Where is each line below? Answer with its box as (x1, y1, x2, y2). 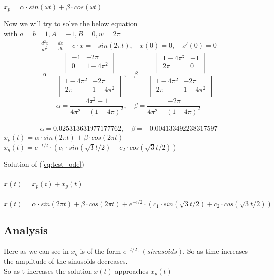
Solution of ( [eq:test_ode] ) (4, 159, 84, 169)
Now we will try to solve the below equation (4, 18, 137, 29)
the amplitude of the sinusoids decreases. (4, 256, 128, 266)
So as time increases (187, 245, 248, 256)
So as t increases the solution (4, 265, 92, 276)
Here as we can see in (4, 245, 69, 256)
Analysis (4, 223, 48, 238)
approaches (115, 265, 148, 276)
